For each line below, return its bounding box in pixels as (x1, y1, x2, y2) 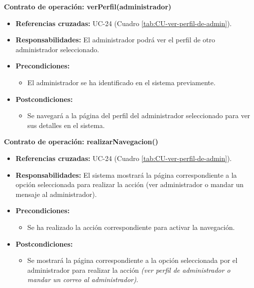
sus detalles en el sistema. (27, 120, 105, 130)
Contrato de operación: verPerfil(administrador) (4, 1, 172, 11)
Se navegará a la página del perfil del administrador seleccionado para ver (27, 110, 251, 121)
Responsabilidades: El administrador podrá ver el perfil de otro (15, 34, 216, 45)
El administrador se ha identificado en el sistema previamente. (27, 77, 216, 87)
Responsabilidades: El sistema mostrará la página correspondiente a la (15, 169, 237, 180)
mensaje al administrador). (15, 189, 97, 199)
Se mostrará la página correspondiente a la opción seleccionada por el (27, 255, 238, 265)
